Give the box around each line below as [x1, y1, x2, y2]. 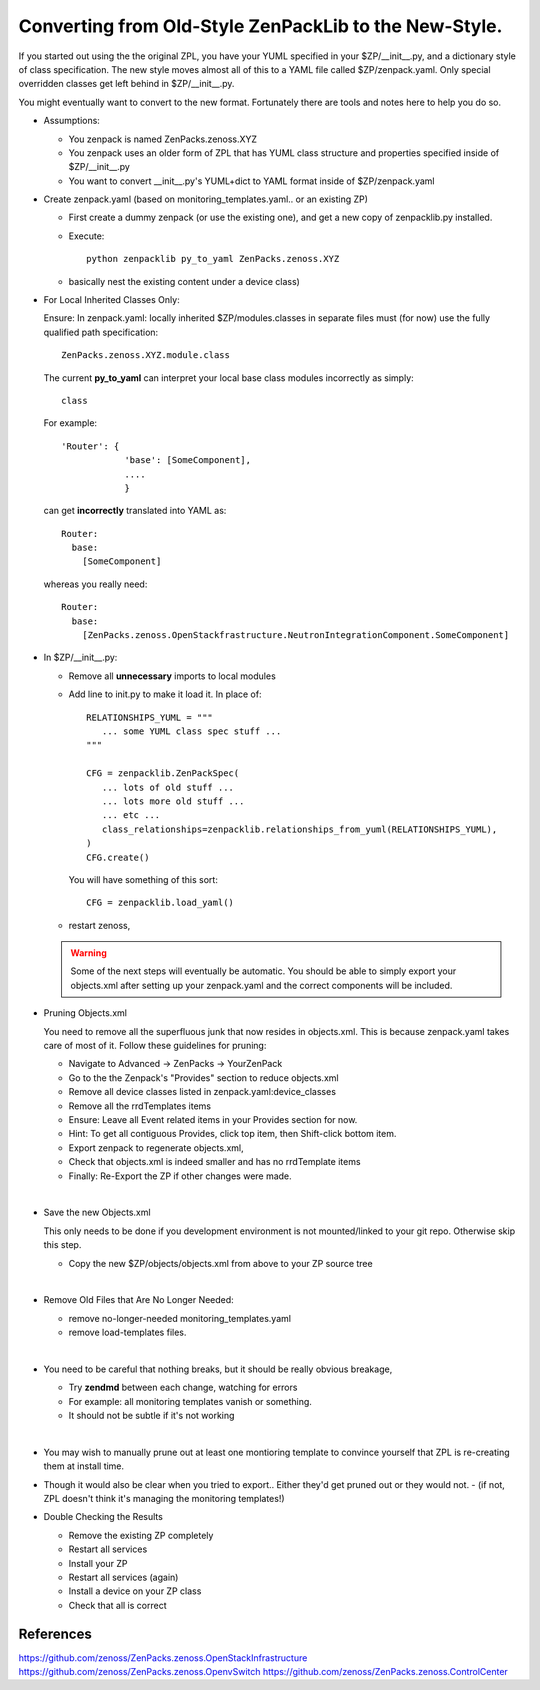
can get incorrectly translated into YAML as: [43, 505, 227, 517]
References [18, 1625, 92, 1642]
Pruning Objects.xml [43, 1007, 127, 1019]
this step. [43, 1239, 82, 1251]
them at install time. [43, 1460, 125, 1472]
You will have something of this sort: [68, 873, 219, 885]
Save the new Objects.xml [43, 1206, 151, 1219]
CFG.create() [86, 851, 150, 863]
